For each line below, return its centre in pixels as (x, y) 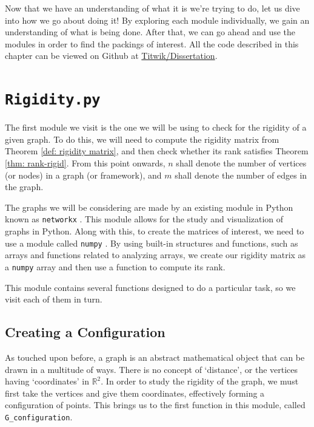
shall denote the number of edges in (241, 175)
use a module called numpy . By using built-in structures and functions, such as (152, 243)
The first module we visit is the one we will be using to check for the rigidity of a (156, 127)
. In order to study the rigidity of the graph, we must (200, 381)
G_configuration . (39, 416)
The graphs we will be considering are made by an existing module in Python (149, 207)
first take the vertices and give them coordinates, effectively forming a (135, 393)
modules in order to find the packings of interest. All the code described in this (152, 43)
